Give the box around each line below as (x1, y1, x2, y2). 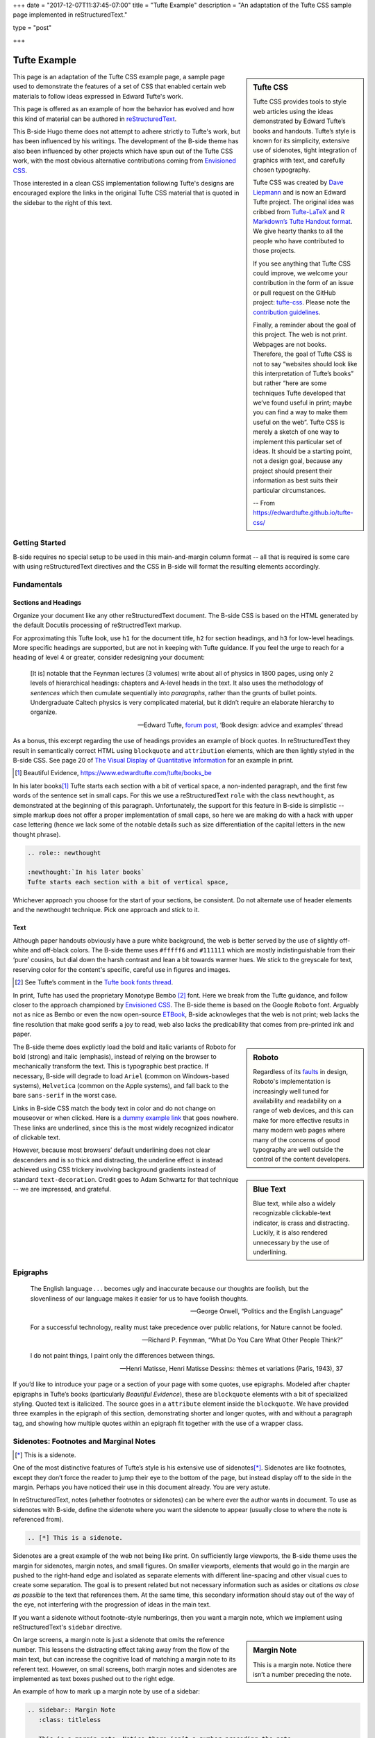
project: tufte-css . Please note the (253, 298, 351, 307)
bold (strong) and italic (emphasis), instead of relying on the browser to (12, 1052, 217, 1060)
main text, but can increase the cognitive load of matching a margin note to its (12, 1655, 236, 1664)
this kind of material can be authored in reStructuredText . (12, 115, 177, 123)
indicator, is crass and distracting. (253, 1219, 350, 1227)
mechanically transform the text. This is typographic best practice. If (12, 1062, 209, 1071)
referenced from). (12, 1516, 64, 1524)
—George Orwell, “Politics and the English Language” (190, 1307, 343, 1315)
